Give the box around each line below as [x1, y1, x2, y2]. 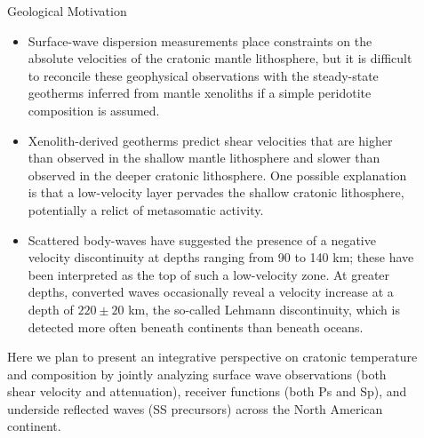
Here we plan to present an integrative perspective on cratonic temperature [7, 347, 418, 366]
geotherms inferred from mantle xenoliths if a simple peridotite [28, 84, 372, 102]
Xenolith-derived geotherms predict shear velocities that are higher [28, 131, 393, 149]
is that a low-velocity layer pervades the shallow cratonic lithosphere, [28, 183, 404, 202]
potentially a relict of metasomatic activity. [28, 200, 264, 219]
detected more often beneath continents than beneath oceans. [28, 317, 364, 336]
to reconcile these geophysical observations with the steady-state [28, 66, 379, 84]
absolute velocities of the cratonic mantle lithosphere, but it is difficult [28, 49, 412, 68]
